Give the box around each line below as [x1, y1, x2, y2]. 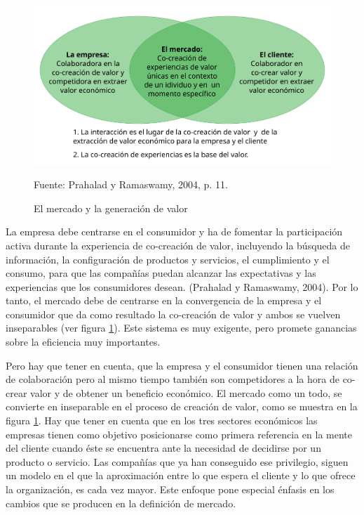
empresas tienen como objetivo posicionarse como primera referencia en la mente [6, 426, 352, 441]
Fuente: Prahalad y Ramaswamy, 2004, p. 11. [34, 177, 228, 192]
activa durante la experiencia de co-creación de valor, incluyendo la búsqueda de [6, 237, 351, 252]
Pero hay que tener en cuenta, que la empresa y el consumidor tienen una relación [6, 358, 358, 372]
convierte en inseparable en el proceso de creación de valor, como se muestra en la [6, 399, 358, 414]
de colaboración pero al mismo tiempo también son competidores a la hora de [6, 372, 339, 386]
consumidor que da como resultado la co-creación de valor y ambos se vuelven [6, 306, 341, 321]
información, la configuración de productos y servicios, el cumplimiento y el [6, 252, 330, 266]
